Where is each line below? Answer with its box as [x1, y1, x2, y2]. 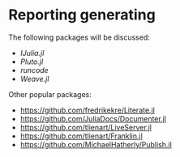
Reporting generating [8, 6, 156, 24]
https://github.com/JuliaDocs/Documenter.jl [19, 113, 166, 123]
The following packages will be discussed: [8, 32, 150, 42]
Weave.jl [19, 74, 49, 83]
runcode [19, 65, 49, 74]
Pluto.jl [19, 57, 44, 66]
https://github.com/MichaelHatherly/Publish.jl [19, 139, 172, 149]
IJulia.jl [19, 48, 45, 57]
